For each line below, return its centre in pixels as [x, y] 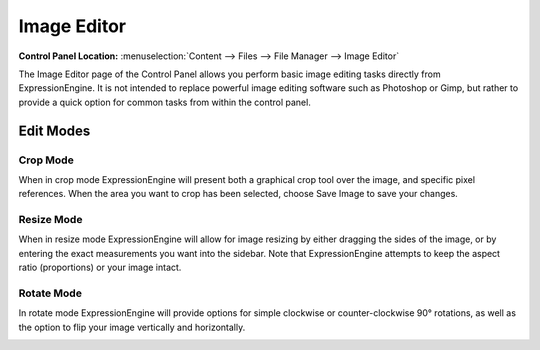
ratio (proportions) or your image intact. [100, 267]
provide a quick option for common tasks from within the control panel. [165, 102]
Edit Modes [54, 130]
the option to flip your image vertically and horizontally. [132, 327]
